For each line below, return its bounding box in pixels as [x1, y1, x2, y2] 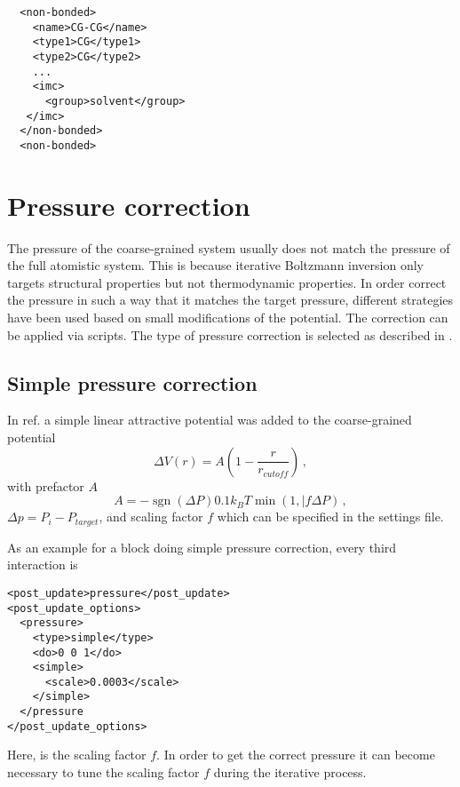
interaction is [7, 555, 78, 574]
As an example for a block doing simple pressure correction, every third [7, 537, 397, 556]
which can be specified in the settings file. [217, 507, 444, 526]
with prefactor [7, 476, 84, 495]
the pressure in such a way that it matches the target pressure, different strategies [7, 290, 454, 309]
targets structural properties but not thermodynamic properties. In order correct [7, 273, 447, 291]
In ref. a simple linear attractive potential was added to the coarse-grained [7, 410, 412, 429]
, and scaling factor [99, 507, 203, 526]
